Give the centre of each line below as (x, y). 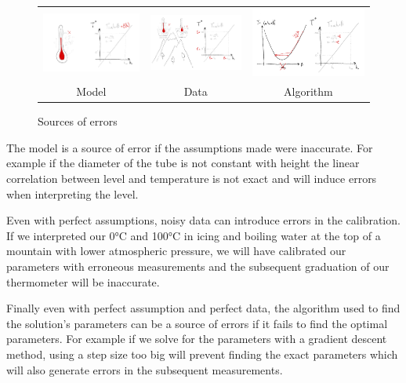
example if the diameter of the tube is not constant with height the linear (183, 163)
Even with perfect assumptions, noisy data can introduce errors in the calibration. (203, 220)
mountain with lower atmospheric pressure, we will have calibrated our (176, 251)
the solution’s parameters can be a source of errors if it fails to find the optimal (197, 323)
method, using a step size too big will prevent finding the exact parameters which (202, 354)
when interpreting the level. (72, 193)
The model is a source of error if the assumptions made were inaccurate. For (190, 147)
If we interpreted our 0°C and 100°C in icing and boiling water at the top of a (194, 235)
